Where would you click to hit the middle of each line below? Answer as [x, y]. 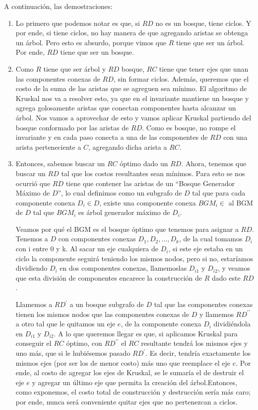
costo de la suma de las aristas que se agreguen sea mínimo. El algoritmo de [131, 88]
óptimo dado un [144, 163]
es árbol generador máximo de [124, 212]
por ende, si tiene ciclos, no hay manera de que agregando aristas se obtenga [132, 33]
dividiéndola [232, 324]
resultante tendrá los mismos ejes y [194, 343]
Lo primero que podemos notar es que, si [78, 23]
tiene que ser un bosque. [97, 52]
